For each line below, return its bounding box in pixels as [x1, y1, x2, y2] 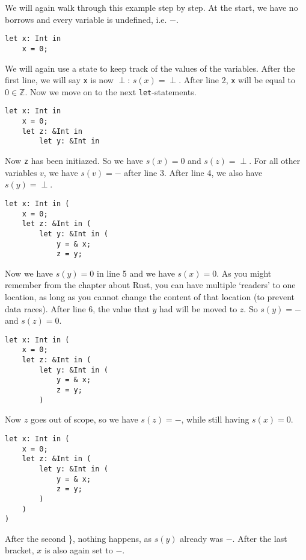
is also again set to [44, 544, 113, 556]
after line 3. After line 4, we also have [124, 166, 263, 178]
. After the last [232, 532, 287, 544]
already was [180, 532, 224, 544]
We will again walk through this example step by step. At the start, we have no [5, 1, 298, 13]
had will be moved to [159, 302, 237, 315]
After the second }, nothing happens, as [5, 532, 152, 544]
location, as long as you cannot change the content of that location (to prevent [5, 291, 295, 303]
